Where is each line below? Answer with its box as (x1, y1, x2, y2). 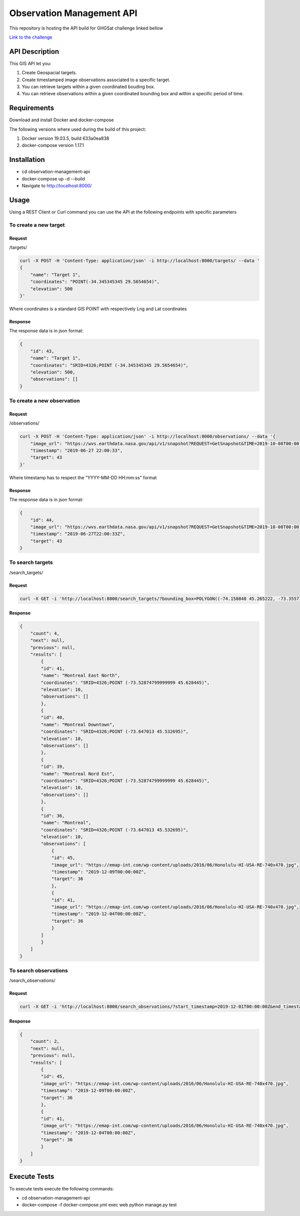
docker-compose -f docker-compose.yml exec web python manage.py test (21, 1202, 177, 1208)
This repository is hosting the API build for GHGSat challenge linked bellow (9, 25, 163, 31)
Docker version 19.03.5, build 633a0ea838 (21, 135, 109, 141)
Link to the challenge (9, 34, 52, 40)
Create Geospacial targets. (21, 70, 77, 76)
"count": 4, (30, 631, 60, 636)
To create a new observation (9, 397, 80, 404)
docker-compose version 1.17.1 (21, 142, 84, 148)
